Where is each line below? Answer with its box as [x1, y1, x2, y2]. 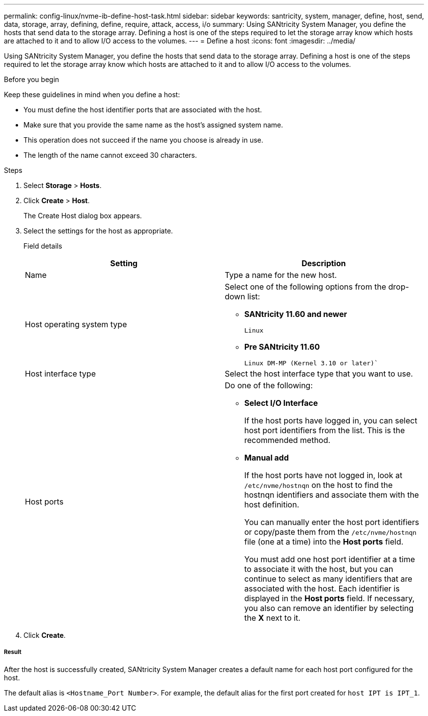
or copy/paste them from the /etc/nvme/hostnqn [244, 527, 417, 537]
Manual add [244, 453, 289, 463]
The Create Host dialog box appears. [23, 211, 142, 220]
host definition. [244, 500, 300, 509]
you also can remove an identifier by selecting [244, 603, 414, 613]
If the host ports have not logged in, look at [244, 470, 403, 480]
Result [4, 649, 21, 656]
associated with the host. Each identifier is [244, 584, 400, 593]
